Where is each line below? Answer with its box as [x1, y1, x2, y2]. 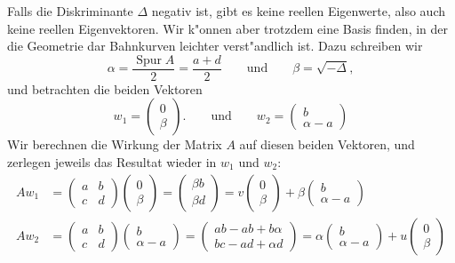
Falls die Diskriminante [7, 2, 133, 20]
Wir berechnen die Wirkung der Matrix [7, 135, 222, 154]
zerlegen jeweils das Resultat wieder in [7, 153, 217, 171]
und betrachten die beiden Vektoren [7, 79, 203, 98]
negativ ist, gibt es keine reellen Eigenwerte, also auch [151, 2, 446, 20]
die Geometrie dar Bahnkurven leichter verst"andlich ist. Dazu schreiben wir [7, 36, 423, 55]
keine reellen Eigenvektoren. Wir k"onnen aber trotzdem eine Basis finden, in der [7, 19, 449, 37]
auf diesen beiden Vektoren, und [239, 135, 415, 154]
